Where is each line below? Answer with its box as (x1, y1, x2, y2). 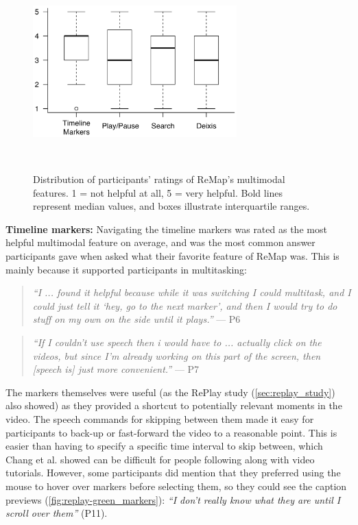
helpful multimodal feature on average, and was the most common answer (5, 235, 315, 249)
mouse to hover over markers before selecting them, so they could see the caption (5, 478, 347, 493)
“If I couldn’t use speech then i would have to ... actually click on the (32, 334, 322, 349)
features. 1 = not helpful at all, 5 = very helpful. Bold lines (33, 185, 283, 199)
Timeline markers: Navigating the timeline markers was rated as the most (5, 221, 327, 236)
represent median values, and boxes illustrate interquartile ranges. (33, 199, 310, 213)
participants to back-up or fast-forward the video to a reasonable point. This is (5, 425, 337, 439)
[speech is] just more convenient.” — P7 (32, 362, 200, 376)
